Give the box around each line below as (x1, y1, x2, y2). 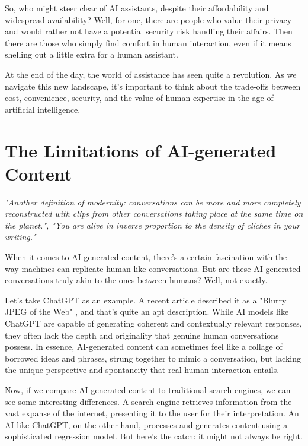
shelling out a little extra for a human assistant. (5, 48, 178, 61)
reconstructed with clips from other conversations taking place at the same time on (5, 207, 303, 220)
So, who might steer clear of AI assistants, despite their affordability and (5, 2, 269, 14)
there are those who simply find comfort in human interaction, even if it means (5, 36, 291, 49)
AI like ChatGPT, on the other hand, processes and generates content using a (5, 418, 288, 431)
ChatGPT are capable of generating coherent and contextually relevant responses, (5, 317, 302, 329)
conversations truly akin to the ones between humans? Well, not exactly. (5, 274, 268, 286)
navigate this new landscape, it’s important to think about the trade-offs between (5, 80, 301, 92)
